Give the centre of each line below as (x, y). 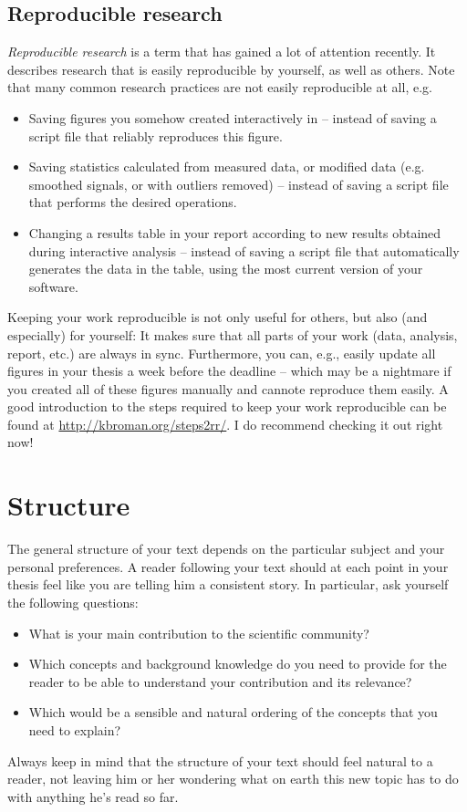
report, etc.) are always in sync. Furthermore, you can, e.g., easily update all (222, 353)
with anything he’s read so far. (93, 796)
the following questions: (73, 602)
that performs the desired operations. (133, 202)
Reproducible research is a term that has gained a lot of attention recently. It (222, 52)
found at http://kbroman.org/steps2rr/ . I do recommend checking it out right (225, 424)
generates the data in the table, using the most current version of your (226, 269)
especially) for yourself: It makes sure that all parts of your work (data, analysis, (233, 334)
